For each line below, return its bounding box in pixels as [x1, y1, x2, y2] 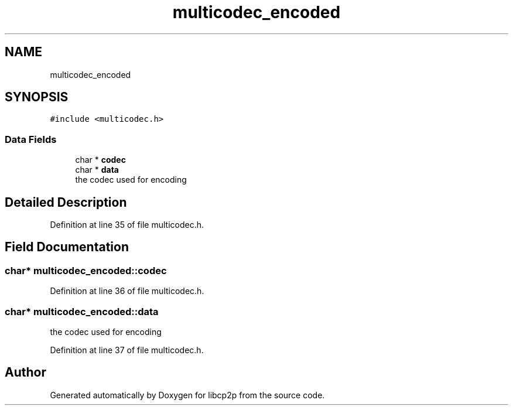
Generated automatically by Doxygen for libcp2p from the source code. [50, 389, 325, 400]
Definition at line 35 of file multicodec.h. [50, 220, 204, 230]
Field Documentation [5, 240, 129, 255]
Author [5, 365, 46, 380]
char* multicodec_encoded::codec [5, 264, 167, 276]
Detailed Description [5, 194, 127, 210]
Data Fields [5, 133, 57, 145]
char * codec [75, 155, 126, 165]
